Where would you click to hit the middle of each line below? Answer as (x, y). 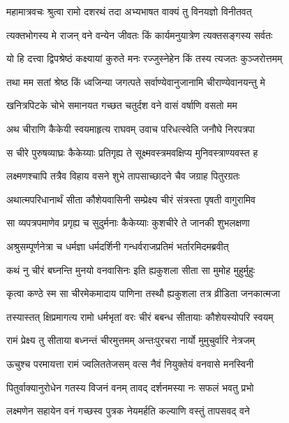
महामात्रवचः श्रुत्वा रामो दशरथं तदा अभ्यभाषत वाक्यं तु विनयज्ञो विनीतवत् (129, 11)
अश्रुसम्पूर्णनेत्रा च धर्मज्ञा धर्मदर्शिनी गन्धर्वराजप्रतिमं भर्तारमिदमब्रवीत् (118, 246)
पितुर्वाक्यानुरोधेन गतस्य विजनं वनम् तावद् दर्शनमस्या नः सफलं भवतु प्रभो (130, 387)
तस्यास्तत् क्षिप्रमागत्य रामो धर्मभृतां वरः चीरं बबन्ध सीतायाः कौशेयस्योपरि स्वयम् (140, 316)
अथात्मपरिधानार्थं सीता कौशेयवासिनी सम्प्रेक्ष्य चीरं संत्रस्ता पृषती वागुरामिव (131, 199)
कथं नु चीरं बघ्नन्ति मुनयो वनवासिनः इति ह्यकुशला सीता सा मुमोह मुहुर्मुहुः (131, 270)
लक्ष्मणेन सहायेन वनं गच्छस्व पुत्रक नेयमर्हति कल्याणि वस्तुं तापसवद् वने (128, 411)
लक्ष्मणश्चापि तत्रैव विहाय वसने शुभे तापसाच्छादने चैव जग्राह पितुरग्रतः (123, 176)
